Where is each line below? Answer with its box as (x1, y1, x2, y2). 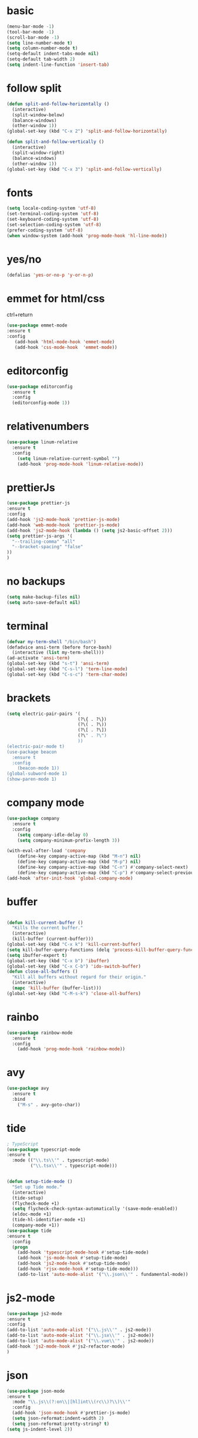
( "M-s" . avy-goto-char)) (17, 1101, 81, 1108)
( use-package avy (6, 1086, 49, 1091)
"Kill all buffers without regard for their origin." (12, 974, 146, 980)
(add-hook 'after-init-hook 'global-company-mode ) (6, 875, 133, 881)
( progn (12, 1244, 28, 1250)
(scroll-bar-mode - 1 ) (6, 34, 60, 41)
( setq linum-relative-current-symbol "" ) (17, 455, 120, 462)
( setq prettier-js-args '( (6, 533, 73, 539)
